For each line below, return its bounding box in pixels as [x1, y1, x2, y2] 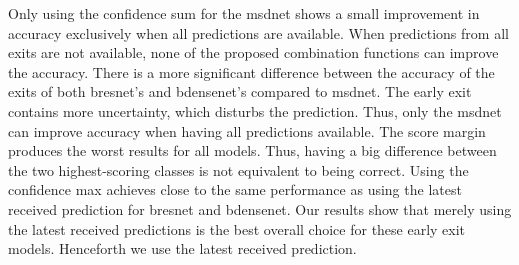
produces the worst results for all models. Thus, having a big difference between [8, 140, 497, 161]
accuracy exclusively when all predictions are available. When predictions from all [8, 22, 509, 43]
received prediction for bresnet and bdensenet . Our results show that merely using [8, 198, 512, 219]
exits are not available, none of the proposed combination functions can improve [8, 42, 499, 63]
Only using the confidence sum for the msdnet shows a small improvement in [8, 3, 480, 23]
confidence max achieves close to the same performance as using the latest [8, 179, 462, 200]
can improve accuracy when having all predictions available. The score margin [8, 120, 486, 141]
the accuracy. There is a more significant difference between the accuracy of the [8, 61, 495, 82]
